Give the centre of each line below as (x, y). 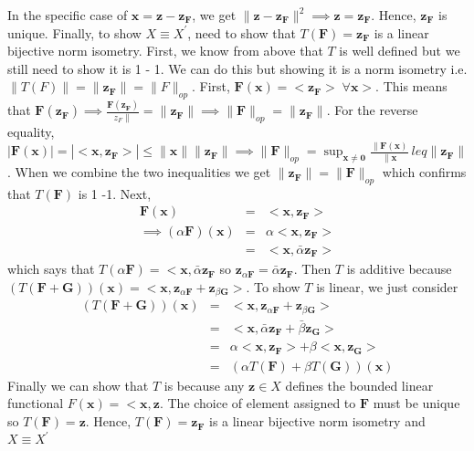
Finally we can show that (78, 385)
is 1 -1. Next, (115, 193)
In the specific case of (68, 15)
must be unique (416, 403)
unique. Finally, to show (74, 32)
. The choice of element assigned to (258, 403)
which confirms (424, 172)
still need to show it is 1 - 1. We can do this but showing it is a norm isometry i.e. (237, 68)
